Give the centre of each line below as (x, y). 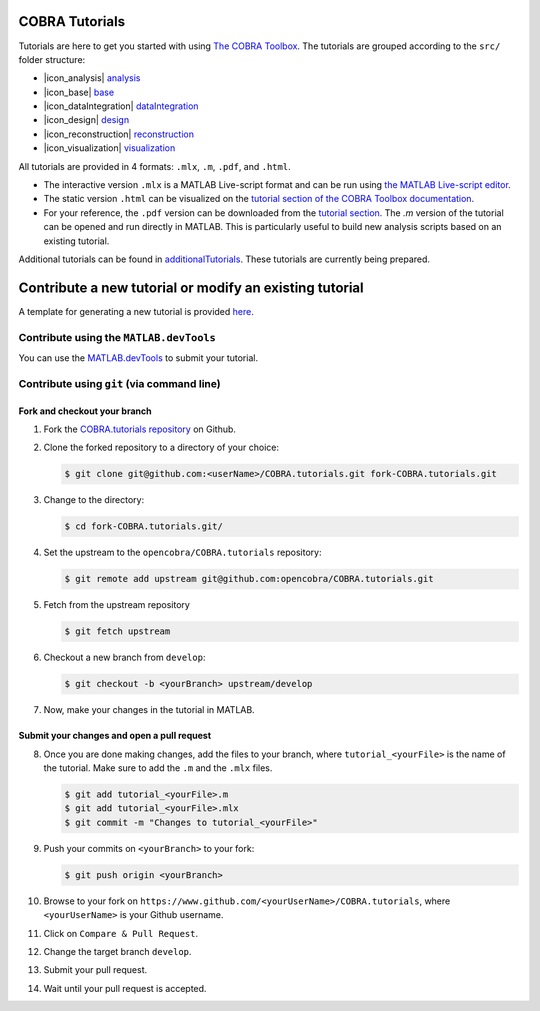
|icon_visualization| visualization (109, 148)
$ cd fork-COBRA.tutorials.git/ (144, 526)
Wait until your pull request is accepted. (125, 988)
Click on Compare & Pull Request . (121, 933)
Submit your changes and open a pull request (115, 736)
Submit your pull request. (95, 970)
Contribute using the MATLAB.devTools (117, 337)
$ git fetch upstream (117, 631)
